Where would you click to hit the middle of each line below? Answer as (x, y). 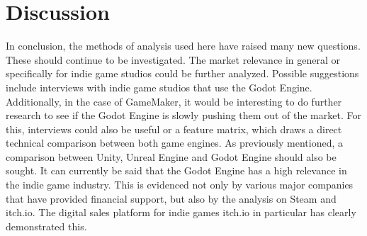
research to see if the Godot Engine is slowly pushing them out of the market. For (183, 115)
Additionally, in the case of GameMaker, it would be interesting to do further (174, 101)
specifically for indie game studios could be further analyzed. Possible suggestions (182, 73)
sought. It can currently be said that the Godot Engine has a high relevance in (176, 170)
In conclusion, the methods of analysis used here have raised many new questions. (183, 46)
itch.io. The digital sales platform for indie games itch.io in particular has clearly (181, 212)
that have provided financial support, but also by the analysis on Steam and (171, 198)
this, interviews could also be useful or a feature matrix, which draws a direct (174, 129)
